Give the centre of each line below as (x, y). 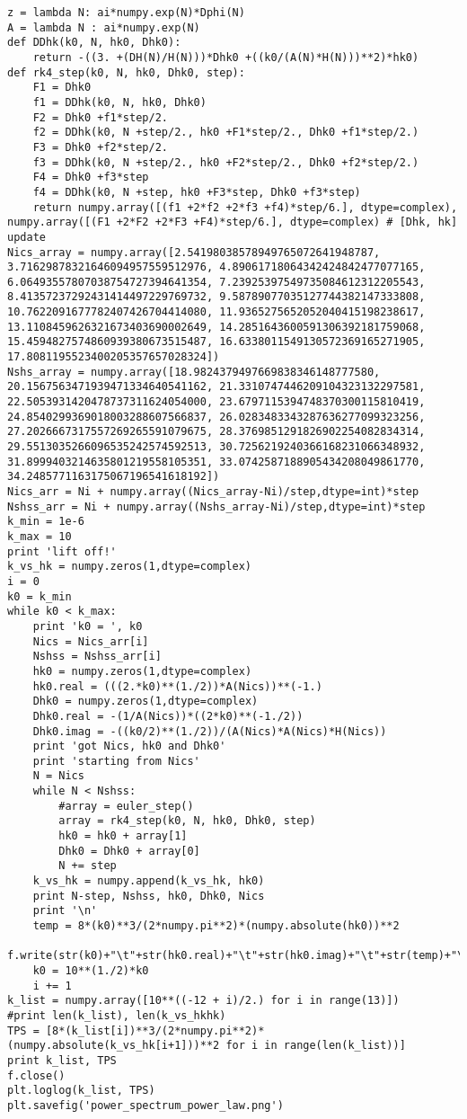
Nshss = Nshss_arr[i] (97, 657)
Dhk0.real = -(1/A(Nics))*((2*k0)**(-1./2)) (168, 716)
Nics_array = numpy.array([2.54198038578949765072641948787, (194, 252)
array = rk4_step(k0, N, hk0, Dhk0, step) (187, 821)
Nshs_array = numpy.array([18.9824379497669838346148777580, (194, 372)
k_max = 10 (40, 536)
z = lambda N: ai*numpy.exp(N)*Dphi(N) (126, 13)
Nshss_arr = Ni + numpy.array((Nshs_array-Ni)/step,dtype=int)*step (216, 506)
